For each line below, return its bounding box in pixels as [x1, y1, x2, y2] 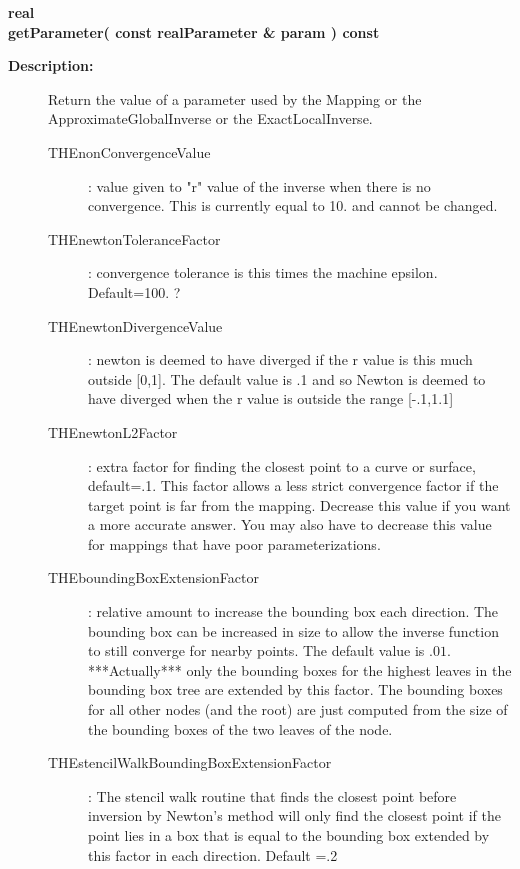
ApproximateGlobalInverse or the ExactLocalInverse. [48, 108, 373, 129]
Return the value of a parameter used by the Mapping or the [48, 88, 422, 109]
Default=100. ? [88, 281, 181, 302]
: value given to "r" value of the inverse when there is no [88, 175, 431, 196]
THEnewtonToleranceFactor [48, 228, 221, 249]
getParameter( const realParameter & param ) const [8, 21, 380, 42]
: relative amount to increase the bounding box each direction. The [88, 601, 499, 622]
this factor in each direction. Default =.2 [88, 844, 338, 865]
